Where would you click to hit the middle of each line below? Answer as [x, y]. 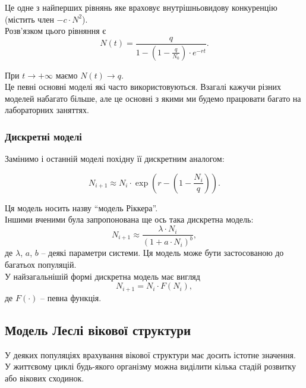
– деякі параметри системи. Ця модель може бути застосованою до [163, 253]
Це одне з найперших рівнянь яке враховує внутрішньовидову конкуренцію [141, 7]
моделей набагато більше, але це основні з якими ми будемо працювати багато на [153, 98]
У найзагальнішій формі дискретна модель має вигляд [102, 276]
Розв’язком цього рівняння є [56, 31]
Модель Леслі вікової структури [98, 329]
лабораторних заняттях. [47, 110]
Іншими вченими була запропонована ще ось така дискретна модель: [129, 219]
